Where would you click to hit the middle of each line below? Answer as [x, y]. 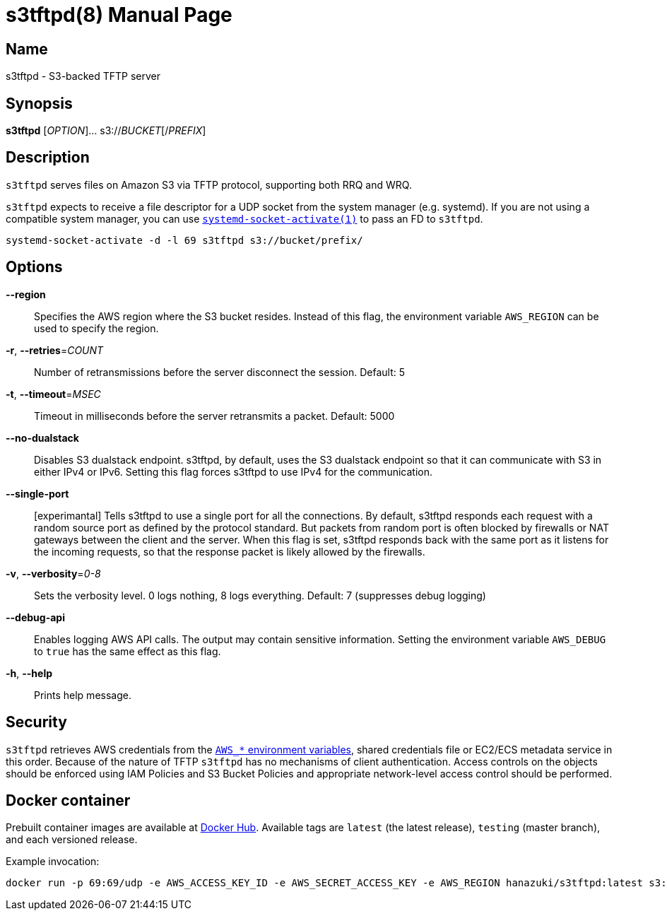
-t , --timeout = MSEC [53, 394]
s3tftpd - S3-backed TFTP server [83, 76]
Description [48, 158]
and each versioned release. [72, 840]
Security [36, 722]
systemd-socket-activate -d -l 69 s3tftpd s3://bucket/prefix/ [184, 240]
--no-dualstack [42, 438]
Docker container [68, 800]
